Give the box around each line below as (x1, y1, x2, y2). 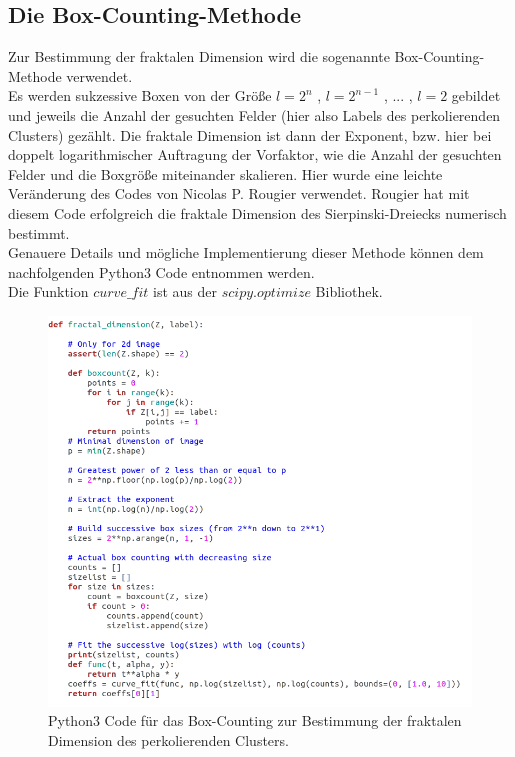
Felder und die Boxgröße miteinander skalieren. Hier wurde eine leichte (8, 163, 443, 184)
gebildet (451, 85, 501, 106)
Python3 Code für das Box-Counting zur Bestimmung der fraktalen (48, 710, 462, 731)
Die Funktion (8, 281, 89, 302)
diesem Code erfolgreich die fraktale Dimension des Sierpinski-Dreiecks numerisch (8, 202, 507, 223)
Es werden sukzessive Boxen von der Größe (8, 85, 272, 106)
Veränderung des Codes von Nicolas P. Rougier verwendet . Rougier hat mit (8, 183, 470, 204)
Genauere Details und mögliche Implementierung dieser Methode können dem (8, 242, 484, 263)
